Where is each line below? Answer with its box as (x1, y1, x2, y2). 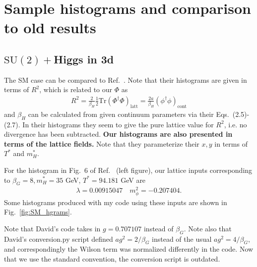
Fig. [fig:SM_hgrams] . (4, 207, 72, 217)
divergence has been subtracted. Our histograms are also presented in (4, 129, 233, 139)
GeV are (121, 174, 146, 185)
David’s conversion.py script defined (4, 233, 113, 244)
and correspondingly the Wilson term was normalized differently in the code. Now (4, 244, 254, 254)
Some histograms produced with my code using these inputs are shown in (4, 197, 227, 207)
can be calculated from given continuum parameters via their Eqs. (28, 108, 229, 119)
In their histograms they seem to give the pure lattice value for (22, 119, 214, 129)
